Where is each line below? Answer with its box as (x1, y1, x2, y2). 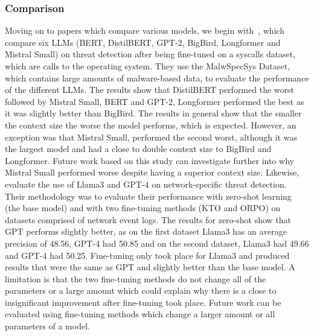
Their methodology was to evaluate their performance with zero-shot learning (5, 189, 292, 202)
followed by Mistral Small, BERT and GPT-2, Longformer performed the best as (5, 95, 304, 107)
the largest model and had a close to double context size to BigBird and (5, 142, 272, 155)
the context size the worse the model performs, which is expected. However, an (5, 118, 296, 131)
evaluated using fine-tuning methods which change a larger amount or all (5, 308, 275, 320)
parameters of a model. (5, 320, 90, 332)
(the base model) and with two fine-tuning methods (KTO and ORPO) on (5, 201, 281, 214)
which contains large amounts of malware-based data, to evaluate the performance (5, 71, 309, 84)
